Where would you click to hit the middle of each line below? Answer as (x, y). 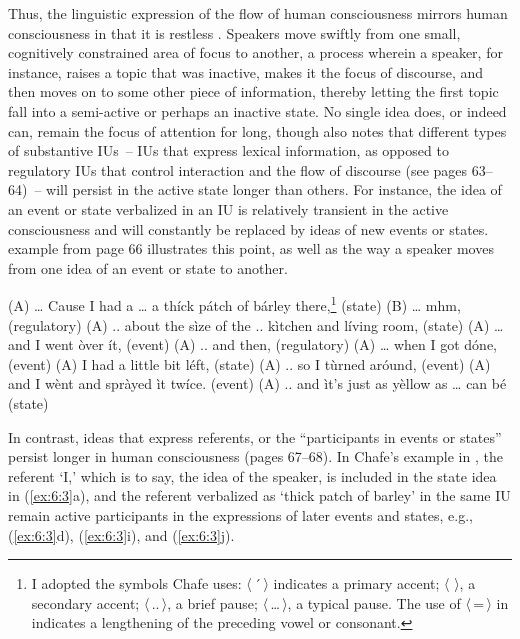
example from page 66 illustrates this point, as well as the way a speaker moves (251, 248)
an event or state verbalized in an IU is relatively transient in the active (228, 208)
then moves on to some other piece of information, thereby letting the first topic (253, 91)
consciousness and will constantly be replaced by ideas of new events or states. (248, 228)
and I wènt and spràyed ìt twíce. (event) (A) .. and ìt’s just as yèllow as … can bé (257, 383)
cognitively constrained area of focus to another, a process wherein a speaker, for (255, 52)
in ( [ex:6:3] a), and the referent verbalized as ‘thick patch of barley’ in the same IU (259, 495)
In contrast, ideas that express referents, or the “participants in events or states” (255, 436)
